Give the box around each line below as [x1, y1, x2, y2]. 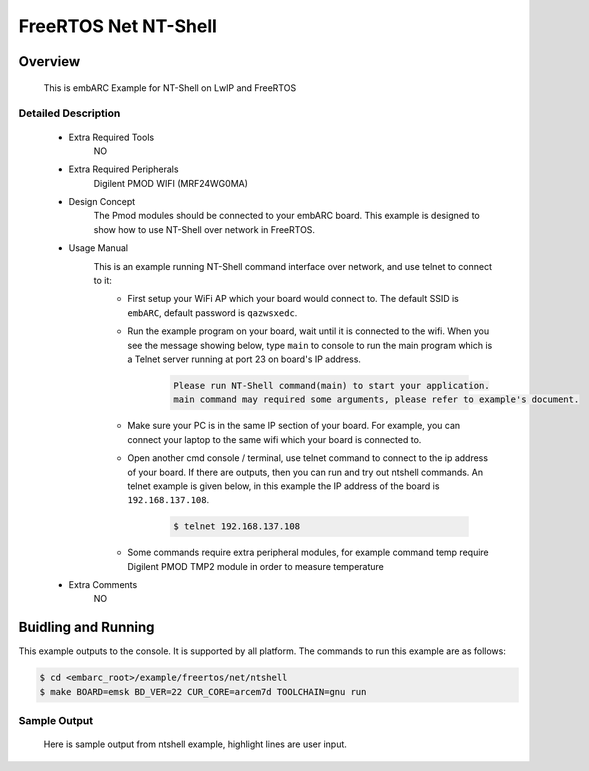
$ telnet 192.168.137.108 [173, 521, 300, 532]
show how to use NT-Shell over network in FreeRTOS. [93, 223, 315, 235]
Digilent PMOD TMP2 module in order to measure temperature [127, 560, 385, 572]
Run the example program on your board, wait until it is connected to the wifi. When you [127, 325, 490, 337]
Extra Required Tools [68, 131, 155, 143]
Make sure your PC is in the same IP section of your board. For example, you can [127, 420, 461, 432]
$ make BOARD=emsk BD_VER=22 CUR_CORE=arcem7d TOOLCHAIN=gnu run [39, 686, 367, 697]
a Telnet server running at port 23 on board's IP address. [127, 353, 362, 365]
